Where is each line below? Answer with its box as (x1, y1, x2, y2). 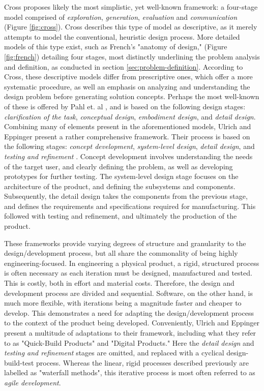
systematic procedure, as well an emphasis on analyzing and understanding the (4, 81, 250, 92)
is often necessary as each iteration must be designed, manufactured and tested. (4, 267, 252, 278)
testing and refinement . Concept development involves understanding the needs (4, 151, 253, 161)
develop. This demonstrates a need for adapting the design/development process (4, 307, 254, 318)
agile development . (4, 377, 61, 387)
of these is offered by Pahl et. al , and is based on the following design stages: (4, 101, 246, 111)
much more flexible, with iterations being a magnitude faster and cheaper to (4, 297, 242, 308)
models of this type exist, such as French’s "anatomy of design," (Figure (4, 41, 227, 52)
